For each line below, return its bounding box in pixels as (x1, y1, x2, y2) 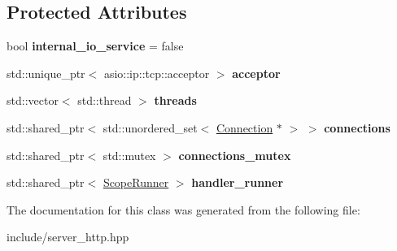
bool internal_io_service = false (7, 37, 184, 54)
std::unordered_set (103, 119, 198, 136)
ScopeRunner (103, 174, 169, 191)
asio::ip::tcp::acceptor (103, 64, 210, 81)
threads (154, 92, 197, 109)
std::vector (7, 92, 59, 109)
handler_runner (191, 174, 284, 191)
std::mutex (103, 146, 156, 163)
